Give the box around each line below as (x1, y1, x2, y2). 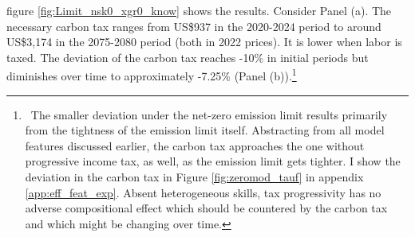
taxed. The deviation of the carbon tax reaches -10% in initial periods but (6, 49, 369, 65)
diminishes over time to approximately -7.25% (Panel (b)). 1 (6, 65, 297, 84)
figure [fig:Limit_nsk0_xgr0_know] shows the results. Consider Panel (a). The (6, 2, 392, 18)
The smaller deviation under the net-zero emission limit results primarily (30, 106, 388, 122)
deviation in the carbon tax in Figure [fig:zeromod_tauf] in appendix (25, 169, 364, 185)
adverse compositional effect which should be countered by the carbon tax (25, 200, 388, 216)
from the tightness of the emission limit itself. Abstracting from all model (25, 122, 385, 138)
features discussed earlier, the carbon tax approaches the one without (25, 137, 365, 153)
